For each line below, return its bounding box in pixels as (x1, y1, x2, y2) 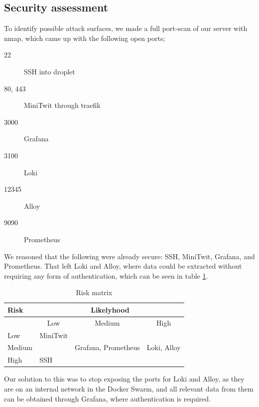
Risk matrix (76, 287, 113, 298)
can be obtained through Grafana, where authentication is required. (4, 393, 211, 404)
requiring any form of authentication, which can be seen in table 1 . (4, 270, 208, 281)
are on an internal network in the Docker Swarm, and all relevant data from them (4, 383, 254, 394)
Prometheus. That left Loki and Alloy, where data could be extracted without (4, 261, 242, 271)
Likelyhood (91, 304, 129, 315)
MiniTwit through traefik (24, 100, 101, 110)
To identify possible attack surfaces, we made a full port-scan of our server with (4, 23, 248, 33)
